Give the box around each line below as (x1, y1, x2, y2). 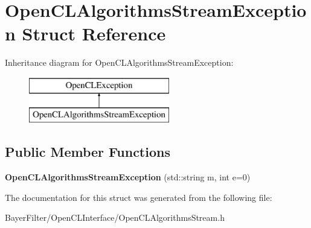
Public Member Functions (5, 142, 170, 161)
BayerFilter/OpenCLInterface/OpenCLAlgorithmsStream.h (5, 211, 225, 224)
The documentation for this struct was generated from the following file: (5, 191, 272, 203)
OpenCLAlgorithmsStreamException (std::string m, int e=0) (5, 171, 251, 183)
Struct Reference (22, 21, 166, 46)
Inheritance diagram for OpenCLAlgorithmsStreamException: (5, 56, 234, 69)
